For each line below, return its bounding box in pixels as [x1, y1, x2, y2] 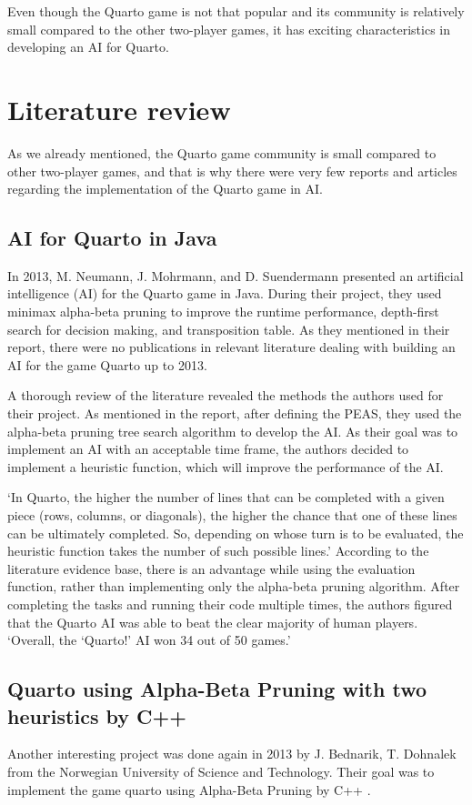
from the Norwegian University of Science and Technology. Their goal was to [7, 761, 435, 780]
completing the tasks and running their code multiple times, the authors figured [7, 594, 453, 613]
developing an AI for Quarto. [7, 37, 169, 56]
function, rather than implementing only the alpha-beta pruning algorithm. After [7, 577, 460, 596]
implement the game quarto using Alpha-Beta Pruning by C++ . [7, 780, 371, 799]
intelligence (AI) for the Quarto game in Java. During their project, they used [7, 284, 442, 303]
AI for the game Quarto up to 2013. [7, 355, 207, 374]
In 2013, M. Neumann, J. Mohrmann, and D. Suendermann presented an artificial [7, 266, 464, 285]
